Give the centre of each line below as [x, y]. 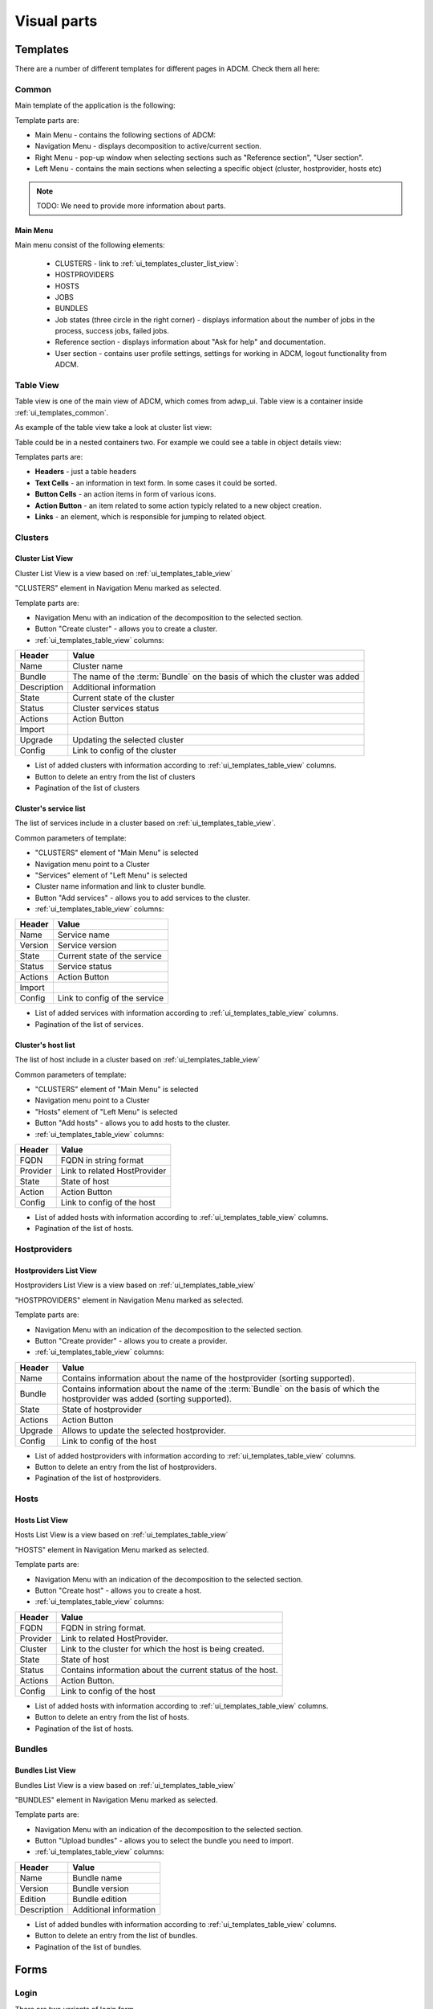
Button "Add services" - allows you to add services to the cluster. [143, 898]
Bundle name [97, 1878]
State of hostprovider [101, 1409]
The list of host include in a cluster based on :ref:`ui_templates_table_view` [138, 1060]
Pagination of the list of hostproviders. [98, 1478]
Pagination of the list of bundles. [88, 1947]
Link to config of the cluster [124, 751]
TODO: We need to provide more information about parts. [131, 206]
